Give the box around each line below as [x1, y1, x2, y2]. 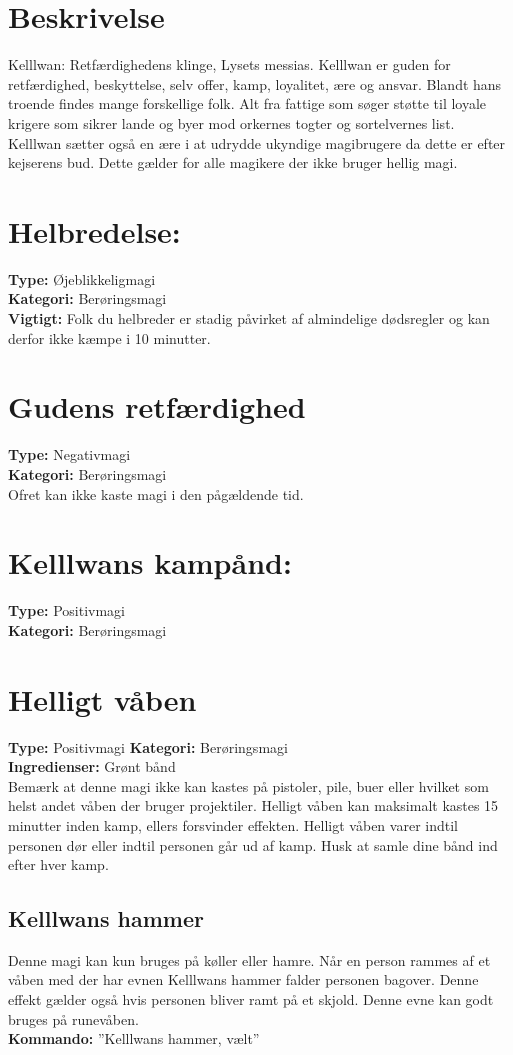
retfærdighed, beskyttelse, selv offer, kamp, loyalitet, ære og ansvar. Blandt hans [8, 73, 502, 94]
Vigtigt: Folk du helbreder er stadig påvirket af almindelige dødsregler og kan [8, 308, 490, 328]
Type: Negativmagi [8, 444, 131, 465]
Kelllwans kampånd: [8, 542, 292, 583]
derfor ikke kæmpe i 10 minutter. [8, 327, 211, 348]
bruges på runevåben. [8, 1008, 139, 1029]
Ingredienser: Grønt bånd [8, 756, 176, 777]
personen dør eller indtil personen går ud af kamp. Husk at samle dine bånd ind [8, 834, 498, 855]
